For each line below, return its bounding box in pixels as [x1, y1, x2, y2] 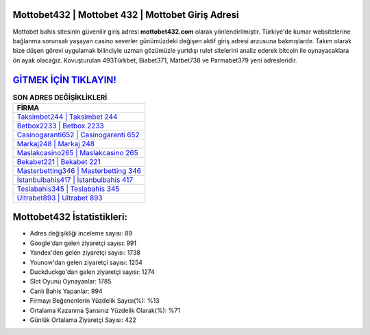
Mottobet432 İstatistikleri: [12, 211, 128, 223]
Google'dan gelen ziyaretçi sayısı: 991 [29, 239, 137, 247]
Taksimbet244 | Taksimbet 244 [16, 112, 118, 122]
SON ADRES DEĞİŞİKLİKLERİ [12, 93, 108, 102]
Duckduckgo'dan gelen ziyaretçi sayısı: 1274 [29, 268, 156, 276]
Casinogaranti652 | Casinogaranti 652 [16, 130, 140, 139]
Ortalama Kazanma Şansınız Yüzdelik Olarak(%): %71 [29, 306, 181, 314]
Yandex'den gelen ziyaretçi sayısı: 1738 [29, 249, 140, 257]
